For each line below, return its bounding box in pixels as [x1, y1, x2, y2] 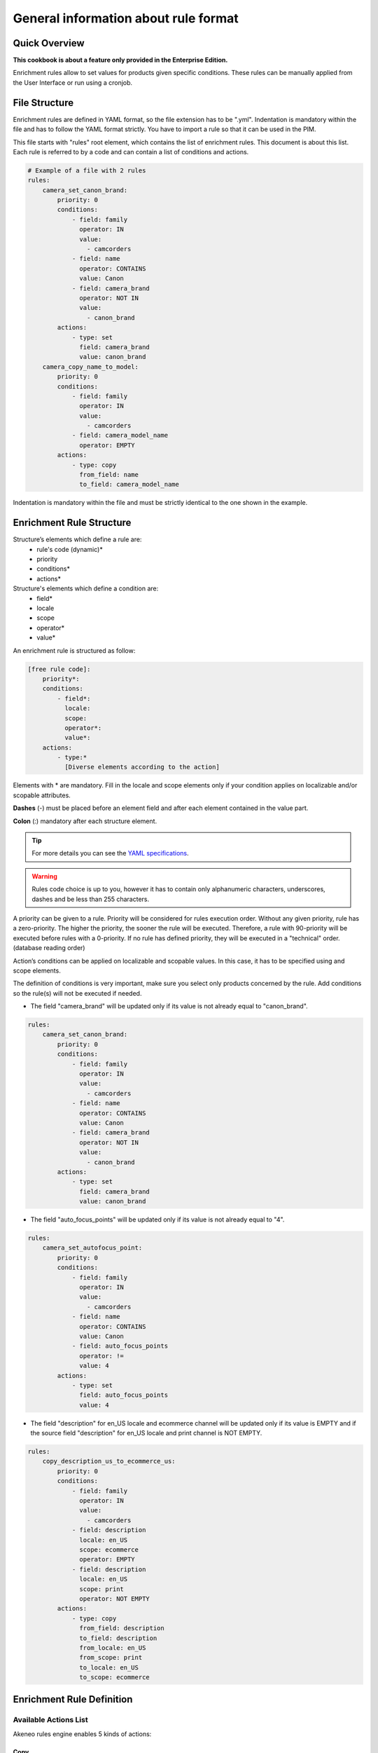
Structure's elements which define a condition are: [13, 584, 159, 593]
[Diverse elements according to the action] [64, 763, 220, 771]
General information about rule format [13, 11, 239, 26]
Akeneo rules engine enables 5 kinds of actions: [13, 1729, 152, 1738]
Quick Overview [13, 37, 85, 49]
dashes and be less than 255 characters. [31, 895, 150, 903]
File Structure [13, 97, 73, 109]
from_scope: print [79, 1653, 143, 1662]
